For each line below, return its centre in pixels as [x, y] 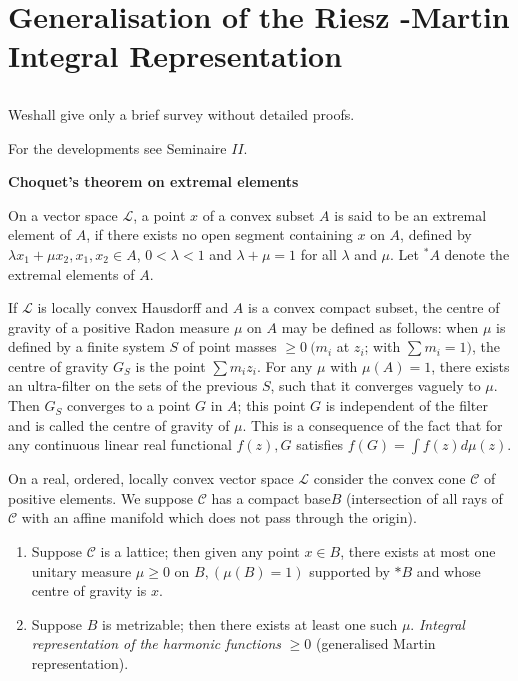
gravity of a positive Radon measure [119, 326]
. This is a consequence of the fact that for [372, 424]
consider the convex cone [389, 478]
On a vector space [63, 214]
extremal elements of [71, 273]
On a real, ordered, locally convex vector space [151, 478]
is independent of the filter [407, 405]
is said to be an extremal [410, 214]
